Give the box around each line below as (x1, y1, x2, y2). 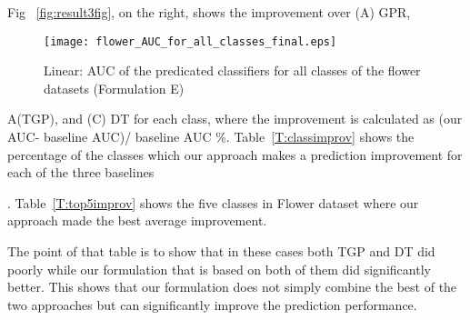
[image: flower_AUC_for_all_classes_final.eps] (44, 35, 337, 48)
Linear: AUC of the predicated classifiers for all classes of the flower (44, 61, 421, 80)
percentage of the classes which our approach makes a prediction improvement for (7, 145, 463, 164)
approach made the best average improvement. (7, 211, 267, 230)
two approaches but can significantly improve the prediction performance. (7, 295, 417, 314)
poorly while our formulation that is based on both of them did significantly (7, 259, 431, 278)
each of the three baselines (7, 163, 155, 182)
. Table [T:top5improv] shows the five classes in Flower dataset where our (7, 193, 419, 212)
